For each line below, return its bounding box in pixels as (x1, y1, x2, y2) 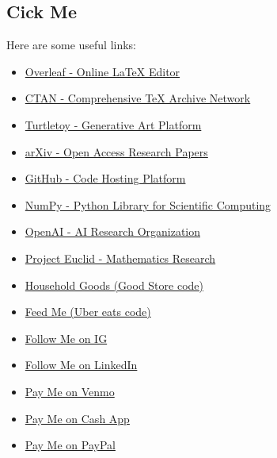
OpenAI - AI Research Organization (25, 223, 201, 240)
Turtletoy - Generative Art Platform (25, 116, 202, 133)
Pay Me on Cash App (25, 410, 130, 426)
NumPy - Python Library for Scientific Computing (25, 196, 271, 213)
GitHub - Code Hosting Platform (25, 170, 186, 187)
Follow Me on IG (25, 329, 108, 346)
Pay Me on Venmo (25, 383, 115, 399)
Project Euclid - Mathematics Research (25, 249, 216, 266)
